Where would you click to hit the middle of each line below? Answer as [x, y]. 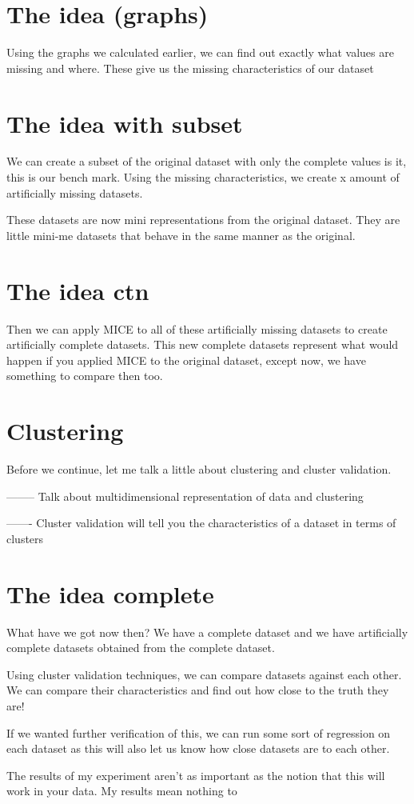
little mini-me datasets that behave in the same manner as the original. [181, 235]
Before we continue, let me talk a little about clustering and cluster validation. [199, 469]
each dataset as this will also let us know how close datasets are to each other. [198, 748]
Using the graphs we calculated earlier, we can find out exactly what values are [200, 52]
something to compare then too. [85, 376]
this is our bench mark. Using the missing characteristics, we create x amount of [203, 177]
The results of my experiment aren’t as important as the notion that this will [196, 775]
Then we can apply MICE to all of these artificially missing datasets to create [197, 328]
